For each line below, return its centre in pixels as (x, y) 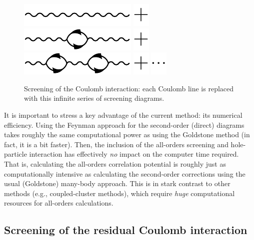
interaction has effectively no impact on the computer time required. (134, 154)
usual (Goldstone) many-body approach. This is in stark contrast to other (117, 183)
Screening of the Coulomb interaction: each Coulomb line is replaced (129, 88)
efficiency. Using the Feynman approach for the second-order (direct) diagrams (124, 124)
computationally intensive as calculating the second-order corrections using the (125, 173)
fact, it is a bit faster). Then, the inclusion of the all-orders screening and (116, 144)
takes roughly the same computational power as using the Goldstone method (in (127, 134)
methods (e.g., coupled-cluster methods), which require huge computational (119, 193)
